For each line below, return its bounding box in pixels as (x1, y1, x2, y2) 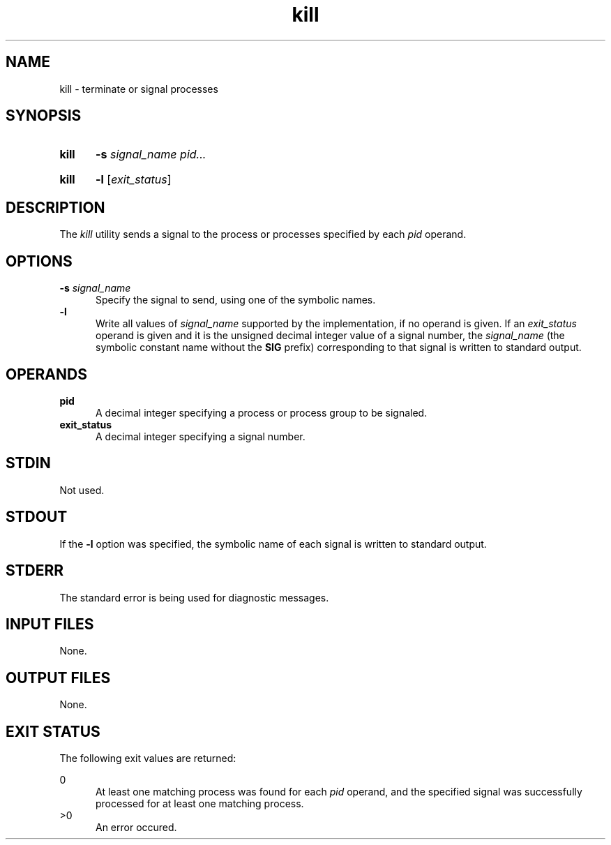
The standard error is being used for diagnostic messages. (59, 591, 329, 604)
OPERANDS (6, 365, 87, 383)
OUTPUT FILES (6, 668, 111, 687)
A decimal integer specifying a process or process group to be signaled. (96, 406, 428, 419)
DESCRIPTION (6, 198, 105, 216)
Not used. (59, 484, 105, 496)
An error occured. (96, 821, 177, 834)
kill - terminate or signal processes (59, 82, 218, 95)
